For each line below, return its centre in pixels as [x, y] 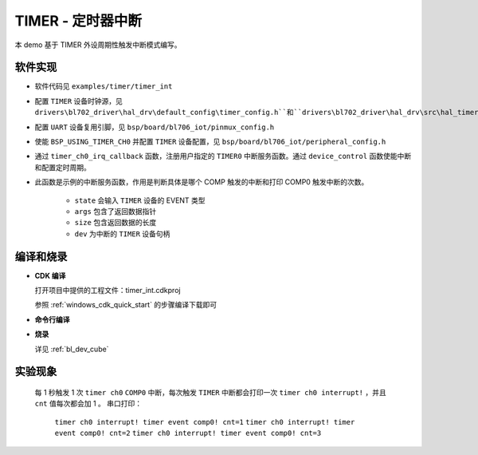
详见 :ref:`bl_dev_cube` [72, 349]
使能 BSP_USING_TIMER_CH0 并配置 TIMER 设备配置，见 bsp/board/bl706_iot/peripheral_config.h [210, 142]
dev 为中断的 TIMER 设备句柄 [122, 233]
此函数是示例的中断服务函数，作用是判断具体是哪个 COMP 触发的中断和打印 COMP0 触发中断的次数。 [202, 182]
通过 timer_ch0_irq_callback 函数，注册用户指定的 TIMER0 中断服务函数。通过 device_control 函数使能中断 [223, 156]
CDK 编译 [50, 275]
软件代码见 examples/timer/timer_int [104, 86]
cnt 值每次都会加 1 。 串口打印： [88, 404]
